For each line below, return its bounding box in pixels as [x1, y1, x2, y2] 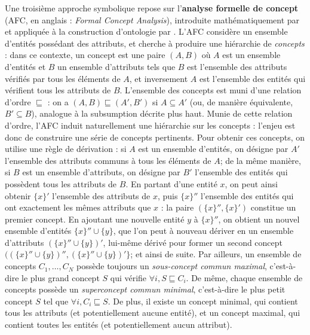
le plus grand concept [22, 271, 100, 284]
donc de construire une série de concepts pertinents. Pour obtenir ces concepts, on [5, 130, 305, 143]
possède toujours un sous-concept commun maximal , [76, 260, 267, 272]
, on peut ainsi [225, 177, 278, 190]
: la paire [161, 201, 194, 214]
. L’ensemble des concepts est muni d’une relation [119, 84, 302, 96]
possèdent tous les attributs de [5, 177, 117, 190]
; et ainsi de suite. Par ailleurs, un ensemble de [130, 248, 302, 260]
